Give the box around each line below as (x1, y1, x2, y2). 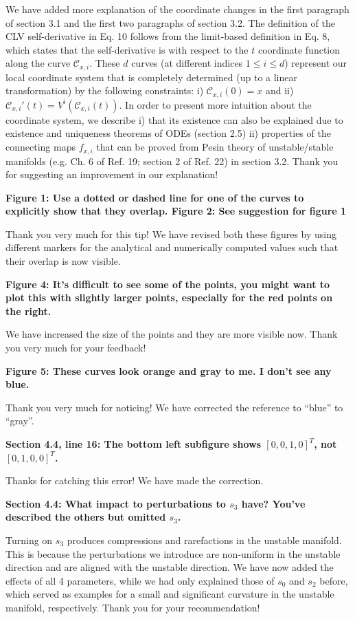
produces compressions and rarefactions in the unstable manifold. (67, 532, 342, 547)
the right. (5, 303, 51, 318)
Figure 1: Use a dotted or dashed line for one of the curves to (5, 190, 304, 204)
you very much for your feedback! (5, 340, 146, 355)
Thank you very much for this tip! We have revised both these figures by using (5, 226, 336, 241)
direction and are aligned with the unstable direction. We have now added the (5, 560, 334, 574)
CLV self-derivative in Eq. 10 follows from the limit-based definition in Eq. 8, (5, 29, 330, 43)
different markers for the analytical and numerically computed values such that (5, 240, 339, 254)
